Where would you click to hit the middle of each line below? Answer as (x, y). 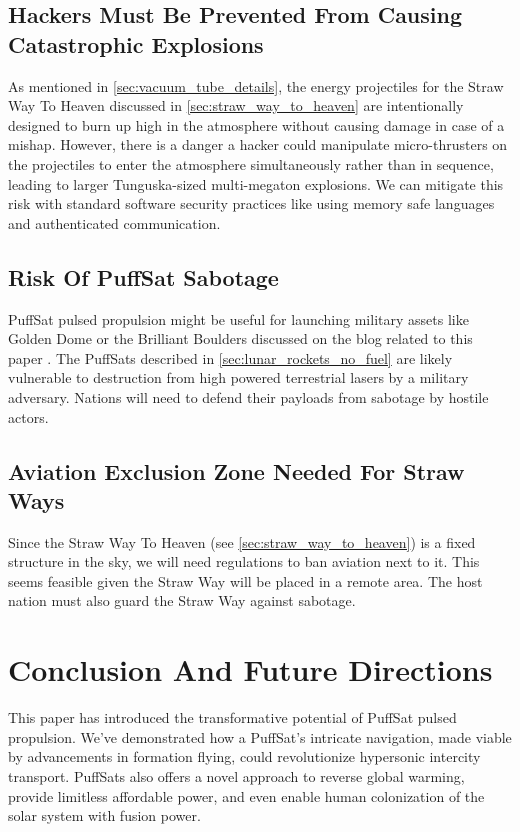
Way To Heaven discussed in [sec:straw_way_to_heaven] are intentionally (236, 105)
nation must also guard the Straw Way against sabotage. (182, 600)
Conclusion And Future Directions (250, 669)
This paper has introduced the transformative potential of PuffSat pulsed (232, 717)
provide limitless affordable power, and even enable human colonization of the (246, 795)
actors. (28, 416)
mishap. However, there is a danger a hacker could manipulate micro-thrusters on (258, 144)
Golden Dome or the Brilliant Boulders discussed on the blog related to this (240, 338)
